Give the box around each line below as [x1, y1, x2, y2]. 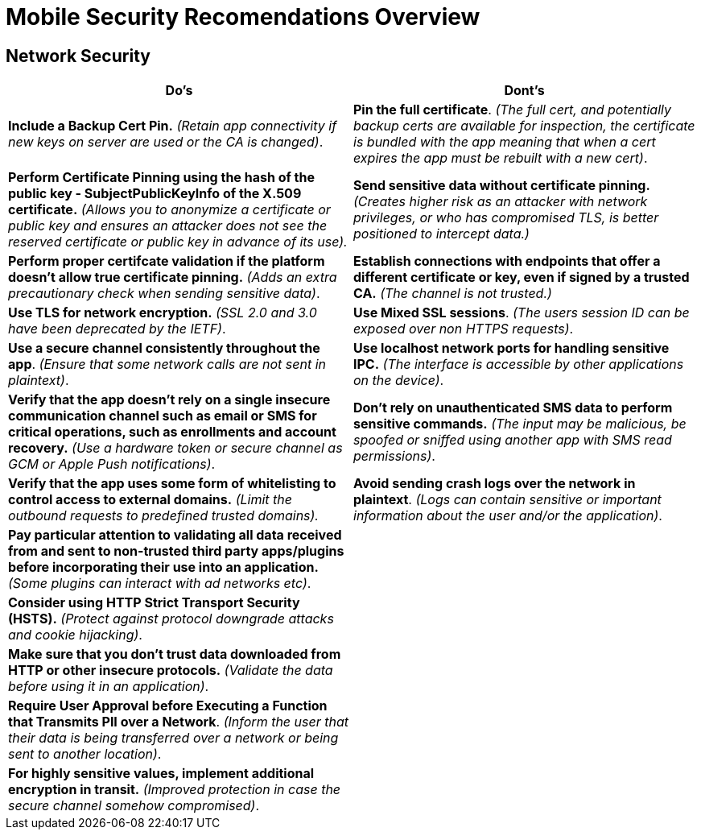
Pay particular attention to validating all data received [8, 527, 342, 544]
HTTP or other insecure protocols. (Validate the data [8, 662, 333, 679]
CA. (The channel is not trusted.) [353, 285, 552, 302]
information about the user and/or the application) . [353, 507, 662, 524]
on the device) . [353, 372, 444, 389]
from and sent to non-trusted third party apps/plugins [8, 543, 344, 560]
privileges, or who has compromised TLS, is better [353, 209, 659, 226]
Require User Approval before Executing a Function [8, 697, 328, 714]
